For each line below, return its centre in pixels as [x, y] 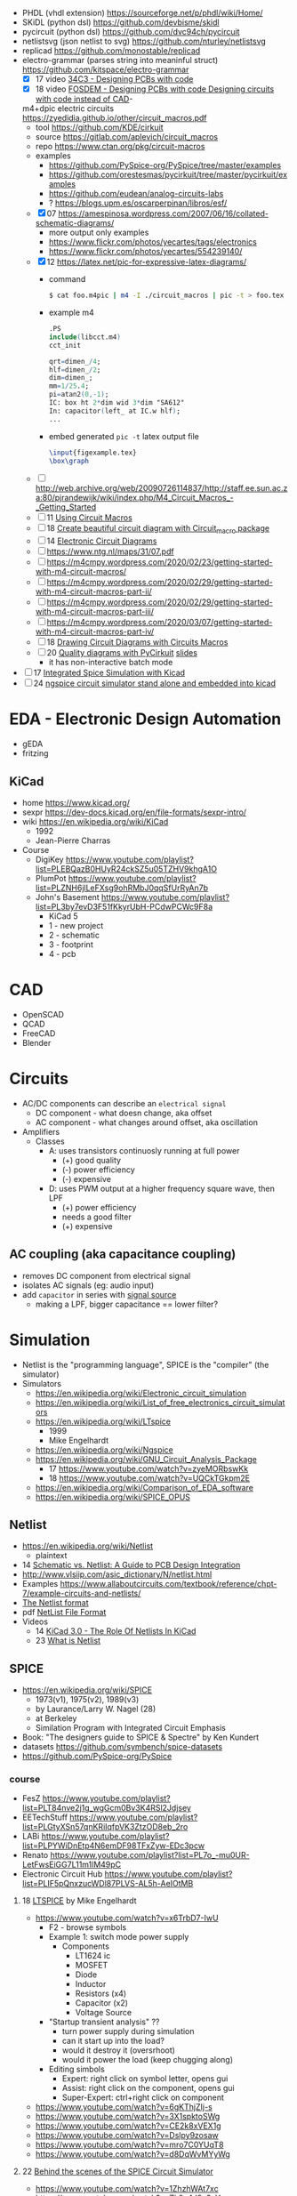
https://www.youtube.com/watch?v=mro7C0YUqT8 [129, 2145]
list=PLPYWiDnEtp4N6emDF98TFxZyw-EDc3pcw [113, 1846]
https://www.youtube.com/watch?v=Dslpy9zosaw [127, 2136]
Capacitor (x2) [102, 2003]
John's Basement [67, 897]
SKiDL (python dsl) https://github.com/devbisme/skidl [120, 22]
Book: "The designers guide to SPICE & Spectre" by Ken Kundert [140, 1737]
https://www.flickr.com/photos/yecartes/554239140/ [145, 252]
